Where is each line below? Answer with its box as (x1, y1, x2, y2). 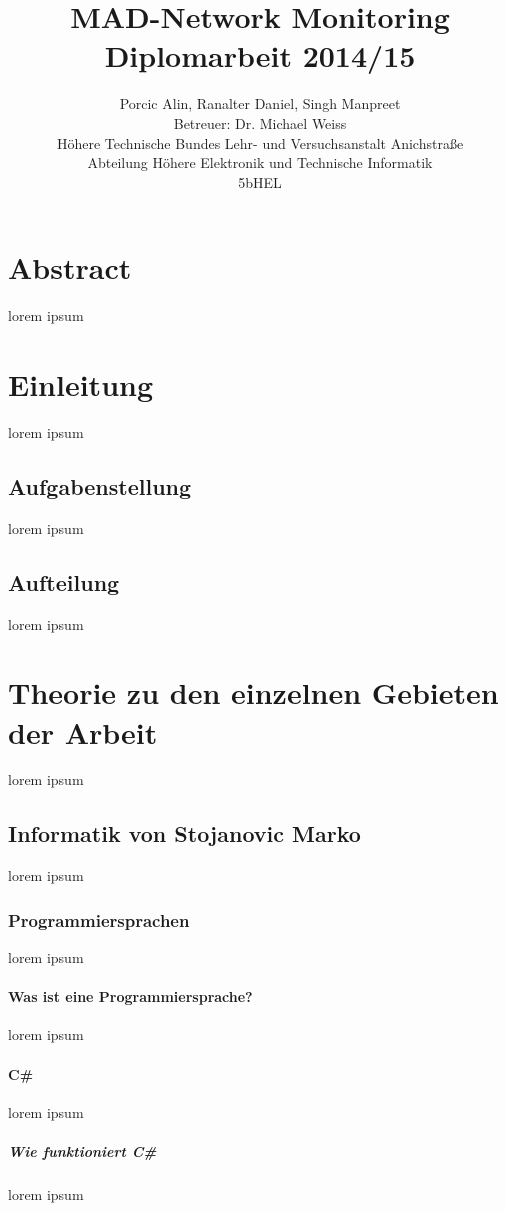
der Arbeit (8, 711, 158, 752)
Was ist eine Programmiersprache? (8, 986, 253, 1007)
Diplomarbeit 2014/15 (104, 35, 416, 76)
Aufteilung (8, 566, 120, 597)
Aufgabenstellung (8, 470, 192, 501)
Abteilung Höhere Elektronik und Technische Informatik (87, 152, 433, 173)
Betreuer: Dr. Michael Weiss (173, 112, 347, 133)
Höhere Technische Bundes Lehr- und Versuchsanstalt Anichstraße (56, 132, 464, 153)
